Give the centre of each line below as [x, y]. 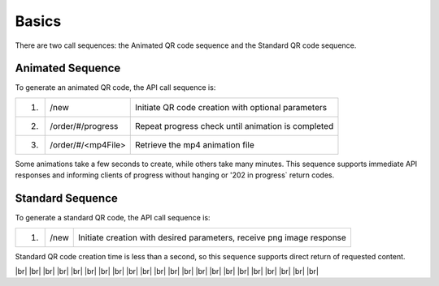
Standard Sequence [66, 198]
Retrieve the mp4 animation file [195, 144]
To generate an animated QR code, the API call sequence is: [115, 88]
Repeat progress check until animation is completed [234, 126]
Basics [38, 21]
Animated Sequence [68, 68]
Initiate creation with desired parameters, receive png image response [213, 237]
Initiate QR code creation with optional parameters [231, 107]
